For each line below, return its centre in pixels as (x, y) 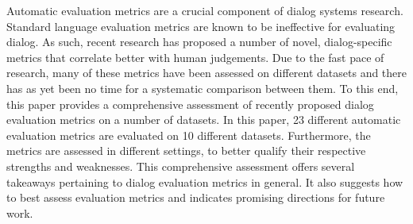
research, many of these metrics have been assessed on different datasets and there (207, 73)
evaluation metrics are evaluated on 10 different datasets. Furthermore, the (189, 135)
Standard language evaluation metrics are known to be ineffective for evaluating (201, 26)
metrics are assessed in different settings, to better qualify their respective (186, 151)
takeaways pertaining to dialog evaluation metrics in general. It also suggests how (205, 182)
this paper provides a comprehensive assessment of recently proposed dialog (190, 104)
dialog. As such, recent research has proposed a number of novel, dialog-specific (199, 42)
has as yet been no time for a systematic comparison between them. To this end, (203, 88)
